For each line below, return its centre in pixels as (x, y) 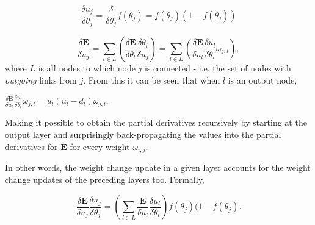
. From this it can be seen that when (152, 80)
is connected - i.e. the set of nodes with (218, 67)
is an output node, (262, 80)
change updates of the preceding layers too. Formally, (105, 179)
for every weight (100, 146)
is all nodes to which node (87, 67)
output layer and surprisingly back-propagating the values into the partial (143, 134)
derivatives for (31, 146)
